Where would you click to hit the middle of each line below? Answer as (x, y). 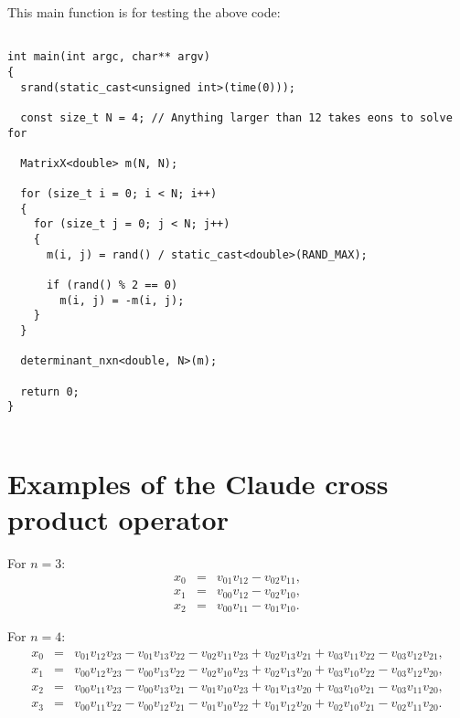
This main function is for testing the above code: (144, 12)
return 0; (50, 391)
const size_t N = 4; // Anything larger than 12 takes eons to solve (236, 117)
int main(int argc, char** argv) (109, 57)
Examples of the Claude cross (198, 483)
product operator (118, 519)
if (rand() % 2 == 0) (112, 285)
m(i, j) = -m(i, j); (122, 300)
